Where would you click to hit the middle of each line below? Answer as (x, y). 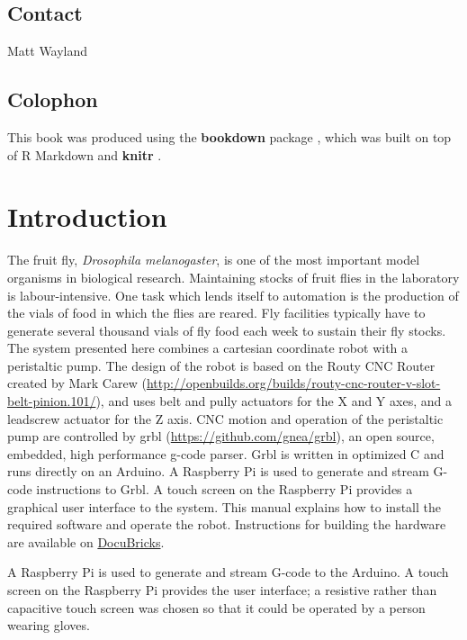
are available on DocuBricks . (86, 541)
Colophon (53, 99)
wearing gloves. (49, 625)
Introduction (87, 216)
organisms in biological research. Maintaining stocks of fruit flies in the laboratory (233, 277)
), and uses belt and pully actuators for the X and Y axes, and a (274, 401)
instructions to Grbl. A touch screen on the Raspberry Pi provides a (225, 489)
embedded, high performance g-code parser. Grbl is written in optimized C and (226, 453)
